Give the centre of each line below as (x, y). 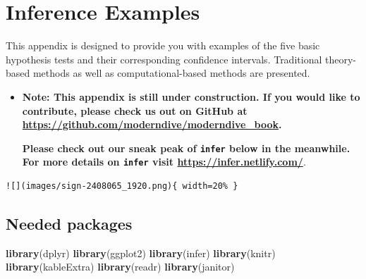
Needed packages (69, 223)
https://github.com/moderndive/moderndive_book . (152, 124)
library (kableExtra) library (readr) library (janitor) (120, 267)
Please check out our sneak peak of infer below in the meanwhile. (186, 148)
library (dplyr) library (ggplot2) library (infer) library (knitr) (141, 253)
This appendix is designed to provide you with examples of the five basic (163, 45)
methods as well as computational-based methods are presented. (171, 73)
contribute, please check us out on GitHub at (135, 110)
